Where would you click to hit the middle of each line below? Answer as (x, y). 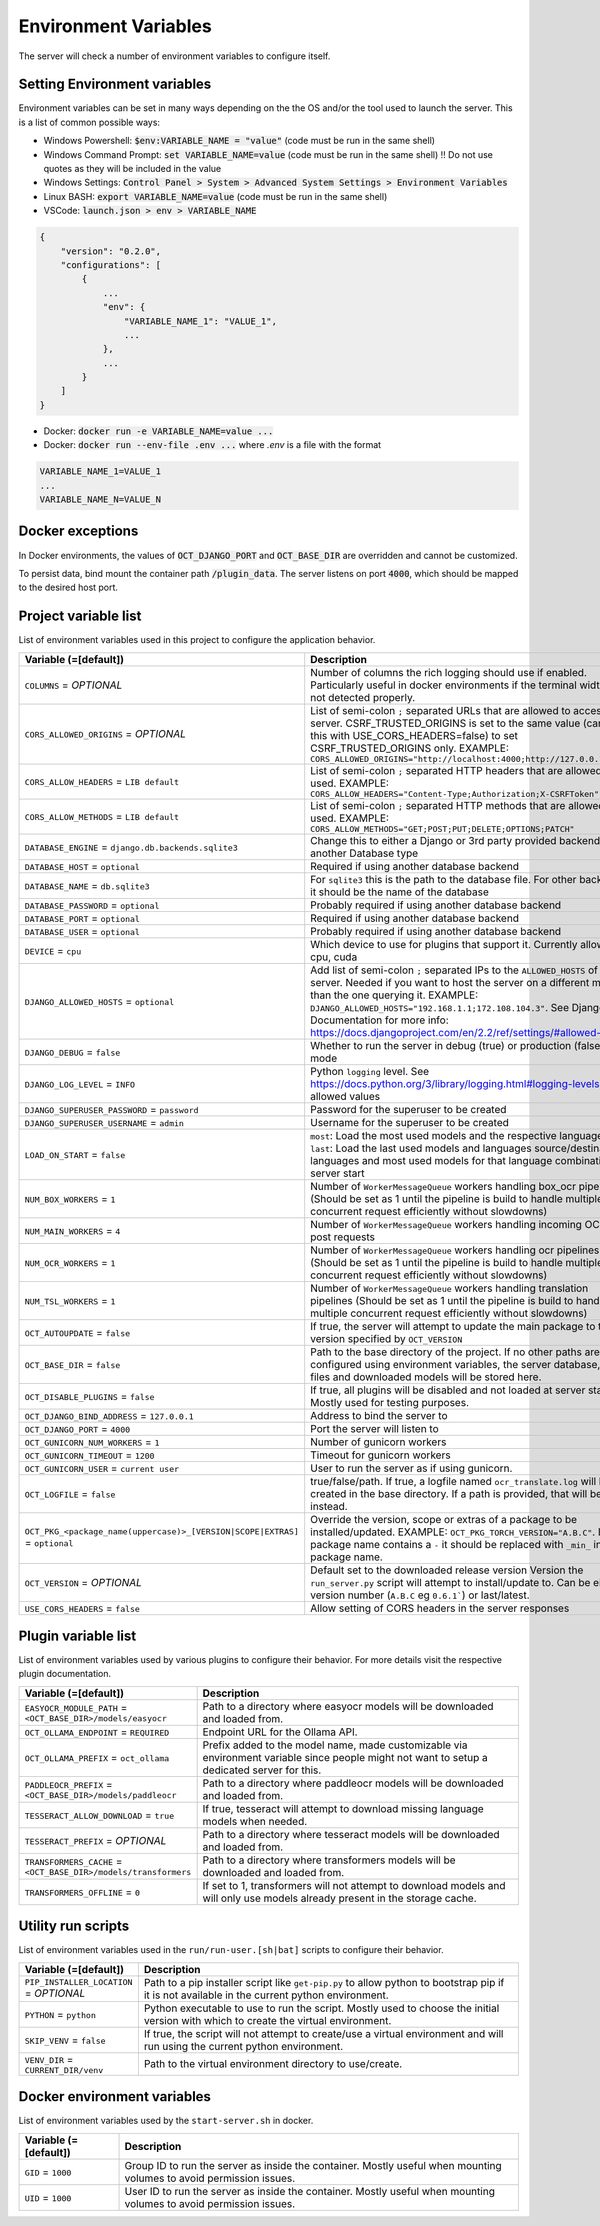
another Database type (364, 853)
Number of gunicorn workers (378, 1442)
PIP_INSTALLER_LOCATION (78, 1982)
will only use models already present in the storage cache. (339, 1898)
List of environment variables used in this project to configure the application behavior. (197, 640)
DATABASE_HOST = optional (82, 866)
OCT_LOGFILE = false (70, 1493)
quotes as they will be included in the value (132, 169)
